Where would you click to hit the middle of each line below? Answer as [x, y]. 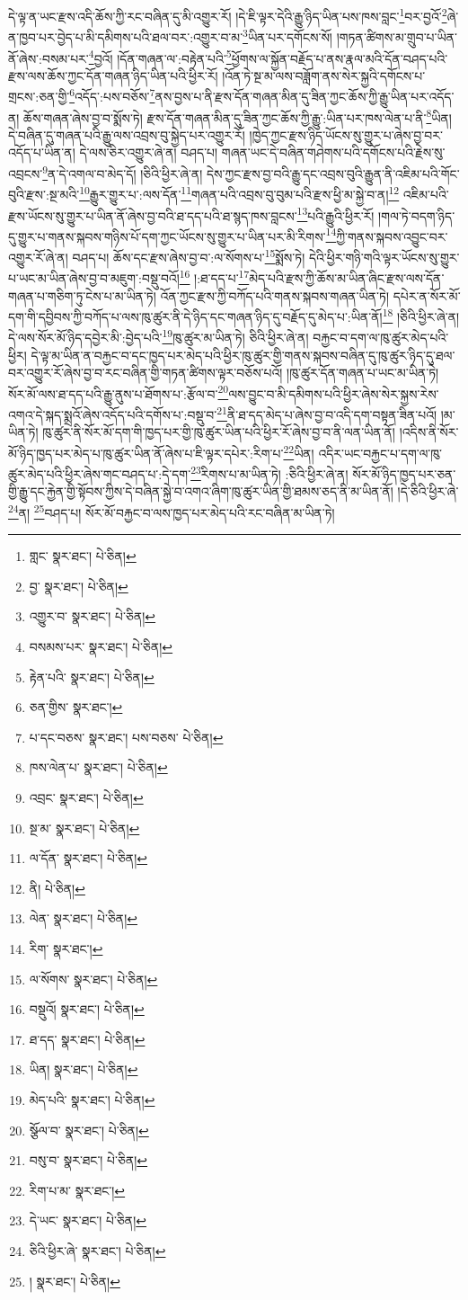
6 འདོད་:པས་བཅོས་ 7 [112, 95]
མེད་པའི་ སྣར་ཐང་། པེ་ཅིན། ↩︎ [92, 1099]
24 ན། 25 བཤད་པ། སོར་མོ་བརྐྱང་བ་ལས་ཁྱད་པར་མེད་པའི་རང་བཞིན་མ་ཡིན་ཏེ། [172, 511]
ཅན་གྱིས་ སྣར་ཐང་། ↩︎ [76, 707]
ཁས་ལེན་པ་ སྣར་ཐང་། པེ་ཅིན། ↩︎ [98, 767]
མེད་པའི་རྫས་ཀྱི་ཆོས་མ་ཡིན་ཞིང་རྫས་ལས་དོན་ [347, 277]
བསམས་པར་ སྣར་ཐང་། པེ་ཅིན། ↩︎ [101, 647]
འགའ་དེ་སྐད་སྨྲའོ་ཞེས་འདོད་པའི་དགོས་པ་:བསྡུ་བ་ [113, 414]
